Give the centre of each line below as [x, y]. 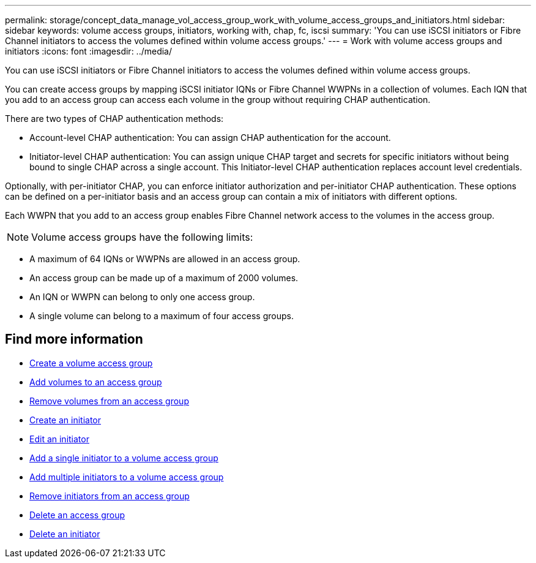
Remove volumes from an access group [109, 401]
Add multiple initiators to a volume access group [127, 477]
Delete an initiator [65, 534]
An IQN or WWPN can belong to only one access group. [142, 297]
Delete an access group [77, 515]
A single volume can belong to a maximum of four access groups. [162, 316]
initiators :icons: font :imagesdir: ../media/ [89, 51]
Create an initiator [65, 420]
